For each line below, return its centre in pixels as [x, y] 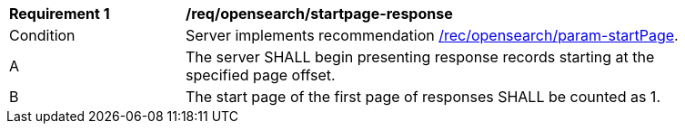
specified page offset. [261, 75]
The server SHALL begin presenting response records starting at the [420, 57]
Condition [42, 35]
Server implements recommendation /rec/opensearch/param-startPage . [432, 35]
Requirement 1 [60, 14]
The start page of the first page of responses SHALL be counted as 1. [423, 97]
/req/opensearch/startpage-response [319, 14]
